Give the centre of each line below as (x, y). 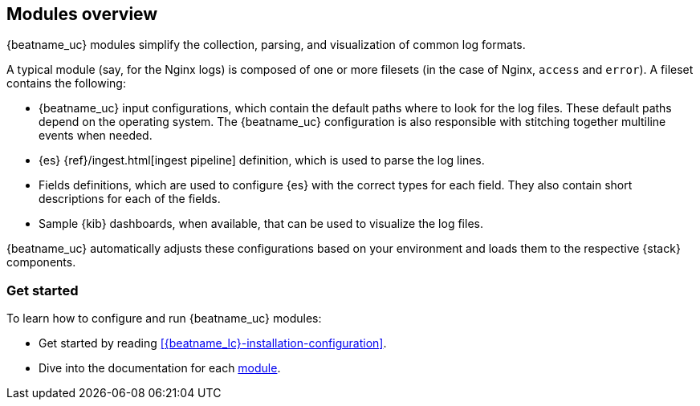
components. (41, 262)
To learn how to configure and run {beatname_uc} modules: (164, 319)
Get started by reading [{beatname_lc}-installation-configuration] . (213, 343)
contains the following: (66, 83)
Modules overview (82, 14)
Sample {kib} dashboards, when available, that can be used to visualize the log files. (261, 224)
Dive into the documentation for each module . (160, 368)
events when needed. (96, 136)
